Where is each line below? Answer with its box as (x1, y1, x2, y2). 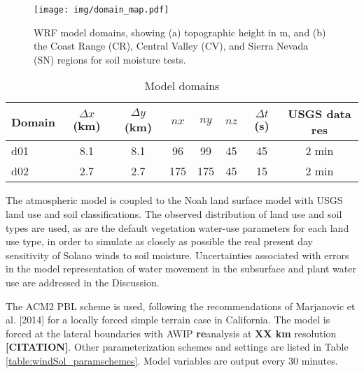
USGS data (288, 105, 351, 122)
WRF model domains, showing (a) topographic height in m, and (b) (34, 24, 326, 39)
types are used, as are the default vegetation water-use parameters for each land (6, 220, 349, 235)
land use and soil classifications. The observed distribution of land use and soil (6, 207, 342, 221)
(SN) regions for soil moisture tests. (34, 52, 186, 66)
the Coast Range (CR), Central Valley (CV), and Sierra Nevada (34, 38, 309, 53)
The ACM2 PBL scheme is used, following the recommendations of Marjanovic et (6, 298, 356, 313)
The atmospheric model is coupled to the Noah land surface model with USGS (6, 193, 343, 207)
